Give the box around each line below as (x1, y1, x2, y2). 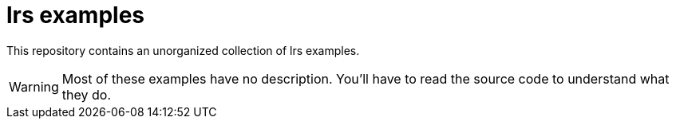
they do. (61, 86, 112, 103)
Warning (9, 78, 59, 95)
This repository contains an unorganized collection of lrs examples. (6, 43, 360, 57)
